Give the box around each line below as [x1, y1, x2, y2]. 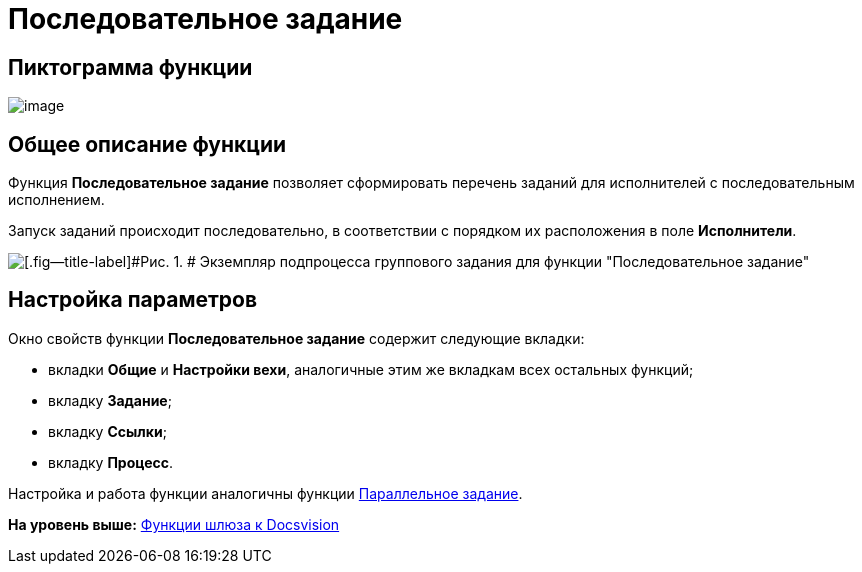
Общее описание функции [8, 131, 287, 157]
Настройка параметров [8, 287, 258, 313]
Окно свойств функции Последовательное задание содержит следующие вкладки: [8, 329, 585, 347]
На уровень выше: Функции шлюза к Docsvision [8, 515, 340, 533]
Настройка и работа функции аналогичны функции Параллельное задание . [8, 484, 523, 502]
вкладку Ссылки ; [48, 422, 167, 440]
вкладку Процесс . [48, 453, 174, 471]
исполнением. [8, 191, 105, 209]
